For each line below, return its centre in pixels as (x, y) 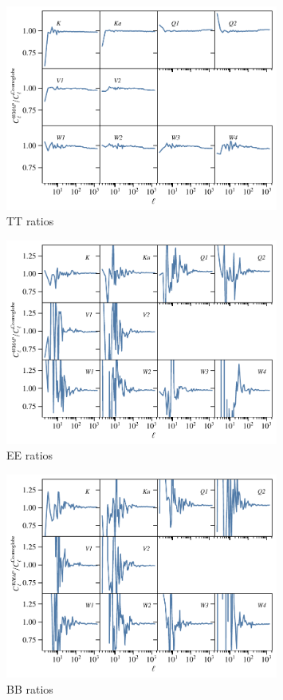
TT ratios (30, 221)
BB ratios (30, 688)
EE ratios (30, 455)
